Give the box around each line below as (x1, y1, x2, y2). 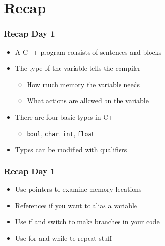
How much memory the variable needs (27, 79, 140, 89)
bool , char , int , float (27, 128, 95, 138)
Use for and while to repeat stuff (15, 232, 112, 243)
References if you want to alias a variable (15, 200, 137, 210)
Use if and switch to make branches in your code (15, 216, 160, 227)
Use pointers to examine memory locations (15, 184, 142, 194)
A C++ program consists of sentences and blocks (15, 46, 162, 57)
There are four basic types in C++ (15, 111, 119, 122)
